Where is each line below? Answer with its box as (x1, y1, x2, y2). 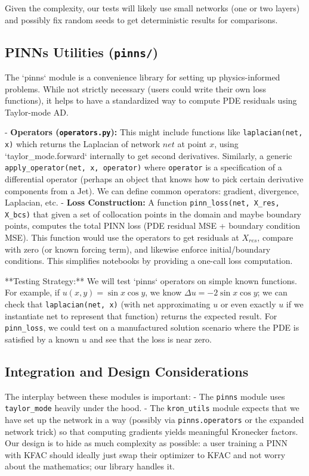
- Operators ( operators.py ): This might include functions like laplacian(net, (5, 126, 303, 138)
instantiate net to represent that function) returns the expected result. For (5, 309, 277, 322)
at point (177, 138, 207, 150)
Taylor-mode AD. (5, 105, 69, 118)
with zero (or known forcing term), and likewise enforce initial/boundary (5, 242, 271, 255)
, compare (257, 231, 293, 243)
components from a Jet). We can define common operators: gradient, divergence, (5, 184, 299, 197)
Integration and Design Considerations (5, 362, 249, 380)
